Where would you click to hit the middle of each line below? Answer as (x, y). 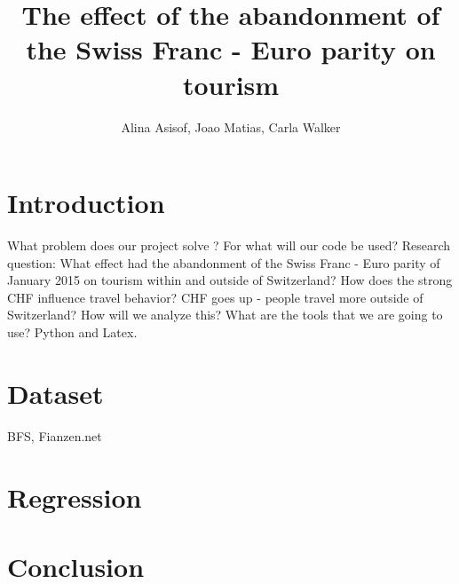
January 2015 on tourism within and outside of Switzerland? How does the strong (230, 280)
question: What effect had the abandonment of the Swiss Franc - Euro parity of (224, 262)
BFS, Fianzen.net (55, 435)
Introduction (86, 203)
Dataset (55, 393)
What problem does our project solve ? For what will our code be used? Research (229, 245)
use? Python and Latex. (72, 332)
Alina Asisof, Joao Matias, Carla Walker (231, 126)
